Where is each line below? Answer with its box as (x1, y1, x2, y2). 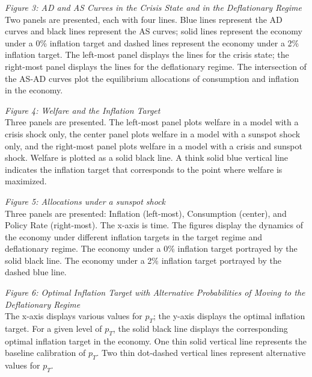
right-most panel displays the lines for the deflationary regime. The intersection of (5, 60, 307, 72)
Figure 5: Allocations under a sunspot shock (5, 195, 166, 207)
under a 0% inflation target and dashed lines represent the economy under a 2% (5, 36, 299, 49)
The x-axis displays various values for (5, 310, 142, 322)
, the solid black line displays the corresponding (112, 322, 288, 335)
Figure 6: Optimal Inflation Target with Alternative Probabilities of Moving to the (5, 286, 305, 299)
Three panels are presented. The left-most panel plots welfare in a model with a (5, 116, 299, 128)
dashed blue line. (5, 266, 67, 278)
